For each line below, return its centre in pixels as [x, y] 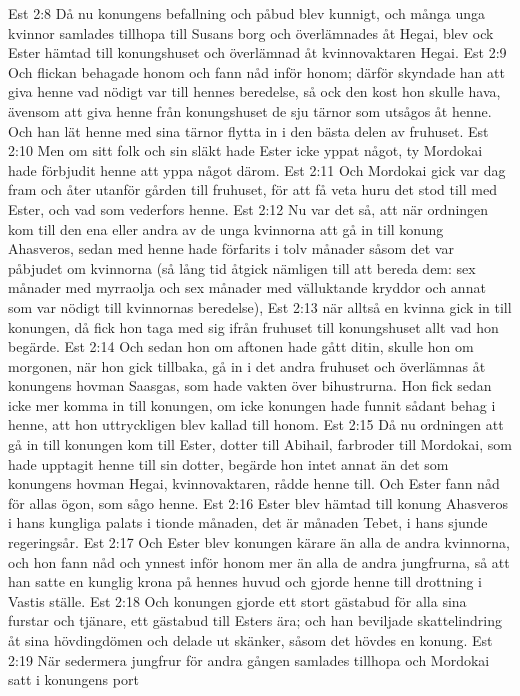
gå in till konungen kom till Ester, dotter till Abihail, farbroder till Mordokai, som [260, 444]
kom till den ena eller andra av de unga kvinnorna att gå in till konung [226, 228]
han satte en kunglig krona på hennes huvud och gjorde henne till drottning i [245, 581]
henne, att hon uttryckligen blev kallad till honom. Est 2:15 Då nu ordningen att [256, 424]
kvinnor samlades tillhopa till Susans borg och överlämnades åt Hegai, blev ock [251, 32]
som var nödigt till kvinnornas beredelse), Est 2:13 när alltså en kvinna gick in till [260, 306]
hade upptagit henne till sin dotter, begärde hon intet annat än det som [228, 463]
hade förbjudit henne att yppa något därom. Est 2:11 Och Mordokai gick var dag [257, 169]
